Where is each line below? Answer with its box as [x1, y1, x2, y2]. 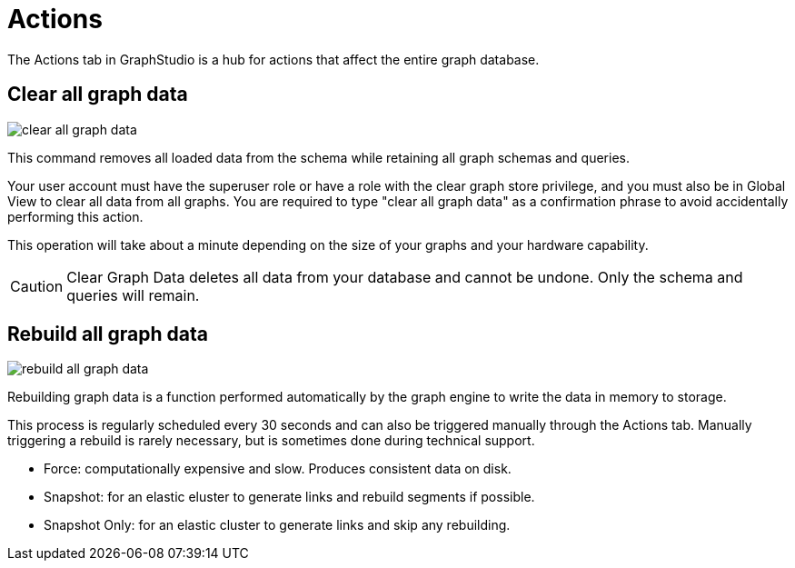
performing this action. [7, 208, 144, 224]
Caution [10, 276, 64, 295]
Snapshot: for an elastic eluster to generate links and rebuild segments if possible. [44, 489, 535, 505]
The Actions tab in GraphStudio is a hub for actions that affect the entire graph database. [7, 51, 540, 67]
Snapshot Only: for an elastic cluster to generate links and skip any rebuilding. [44, 517, 511, 533]
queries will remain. [66, 285, 200, 304]
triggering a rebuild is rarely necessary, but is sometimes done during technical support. [7, 433, 535, 449]
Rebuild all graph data [7, 323, 208, 346]
